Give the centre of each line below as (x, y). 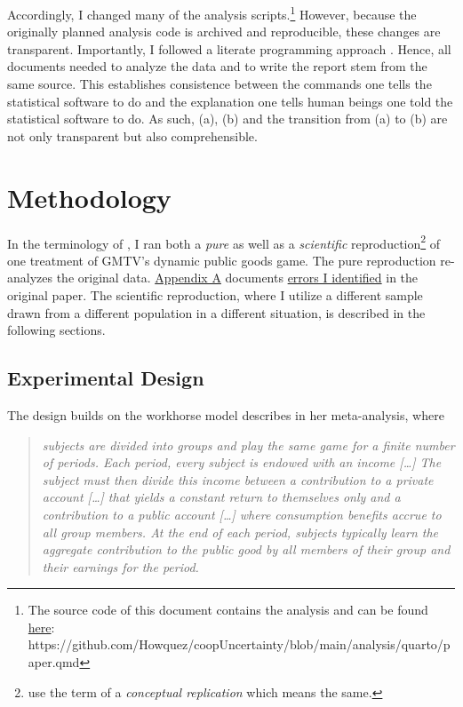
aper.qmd (54, 662)
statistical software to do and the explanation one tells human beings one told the (230, 101)
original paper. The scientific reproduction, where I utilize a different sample (215, 294)
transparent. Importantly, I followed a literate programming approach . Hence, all (229, 48)
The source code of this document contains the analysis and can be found (228, 610)
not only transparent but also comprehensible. (132, 135)
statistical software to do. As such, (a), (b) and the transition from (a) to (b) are (228, 119)
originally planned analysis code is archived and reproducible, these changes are (224, 32)
